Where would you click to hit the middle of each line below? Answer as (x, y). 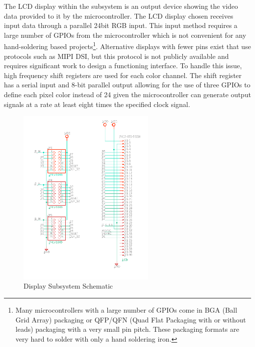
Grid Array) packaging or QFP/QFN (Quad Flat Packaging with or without (131, 319)
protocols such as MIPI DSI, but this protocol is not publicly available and (116, 56)
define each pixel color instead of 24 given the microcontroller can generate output (127, 94)
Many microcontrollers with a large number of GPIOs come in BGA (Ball (126, 309)
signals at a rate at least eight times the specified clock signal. (97, 104)
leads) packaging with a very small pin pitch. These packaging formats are (127, 329)
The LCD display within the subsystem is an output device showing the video (121, 6)
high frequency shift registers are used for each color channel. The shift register (123, 75)
